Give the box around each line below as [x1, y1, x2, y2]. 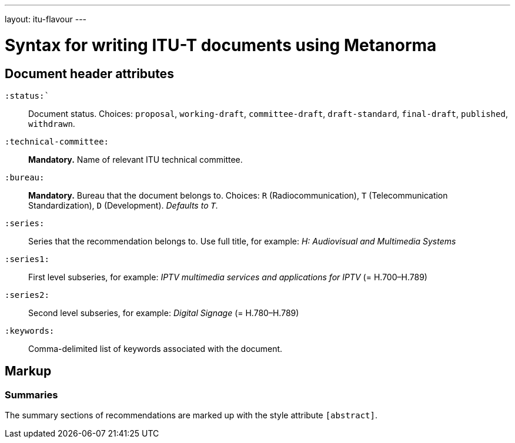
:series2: [5, 290, 49, 300]
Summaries [5, 388, 58, 401]
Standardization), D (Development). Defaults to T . [28, 200, 218, 210]
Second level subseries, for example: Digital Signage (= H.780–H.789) [28, 307, 299, 318]
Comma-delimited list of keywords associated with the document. [28, 343, 283, 354]
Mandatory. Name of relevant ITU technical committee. [28, 154, 243, 165]
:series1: [5, 254, 49, 264]
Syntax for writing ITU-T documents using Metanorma [5, 35, 437, 55]
